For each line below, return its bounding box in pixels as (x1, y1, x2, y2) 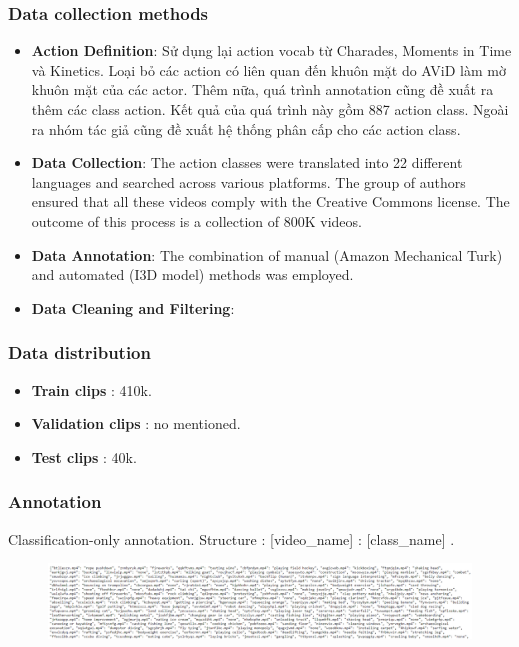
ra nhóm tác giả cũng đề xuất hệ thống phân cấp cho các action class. (31, 118, 461, 139)
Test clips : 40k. (31, 446, 137, 467)
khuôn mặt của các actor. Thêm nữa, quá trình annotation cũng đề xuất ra (31, 79, 494, 100)
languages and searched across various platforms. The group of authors (31, 171, 466, 192)
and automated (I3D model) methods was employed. (31, 264, 354, 285)
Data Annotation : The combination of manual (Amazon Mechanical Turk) (31, 244, 503, 265)
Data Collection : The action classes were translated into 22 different (31, 152, 463, 173)
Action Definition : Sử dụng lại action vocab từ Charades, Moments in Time (31, 40, 512, 61)
